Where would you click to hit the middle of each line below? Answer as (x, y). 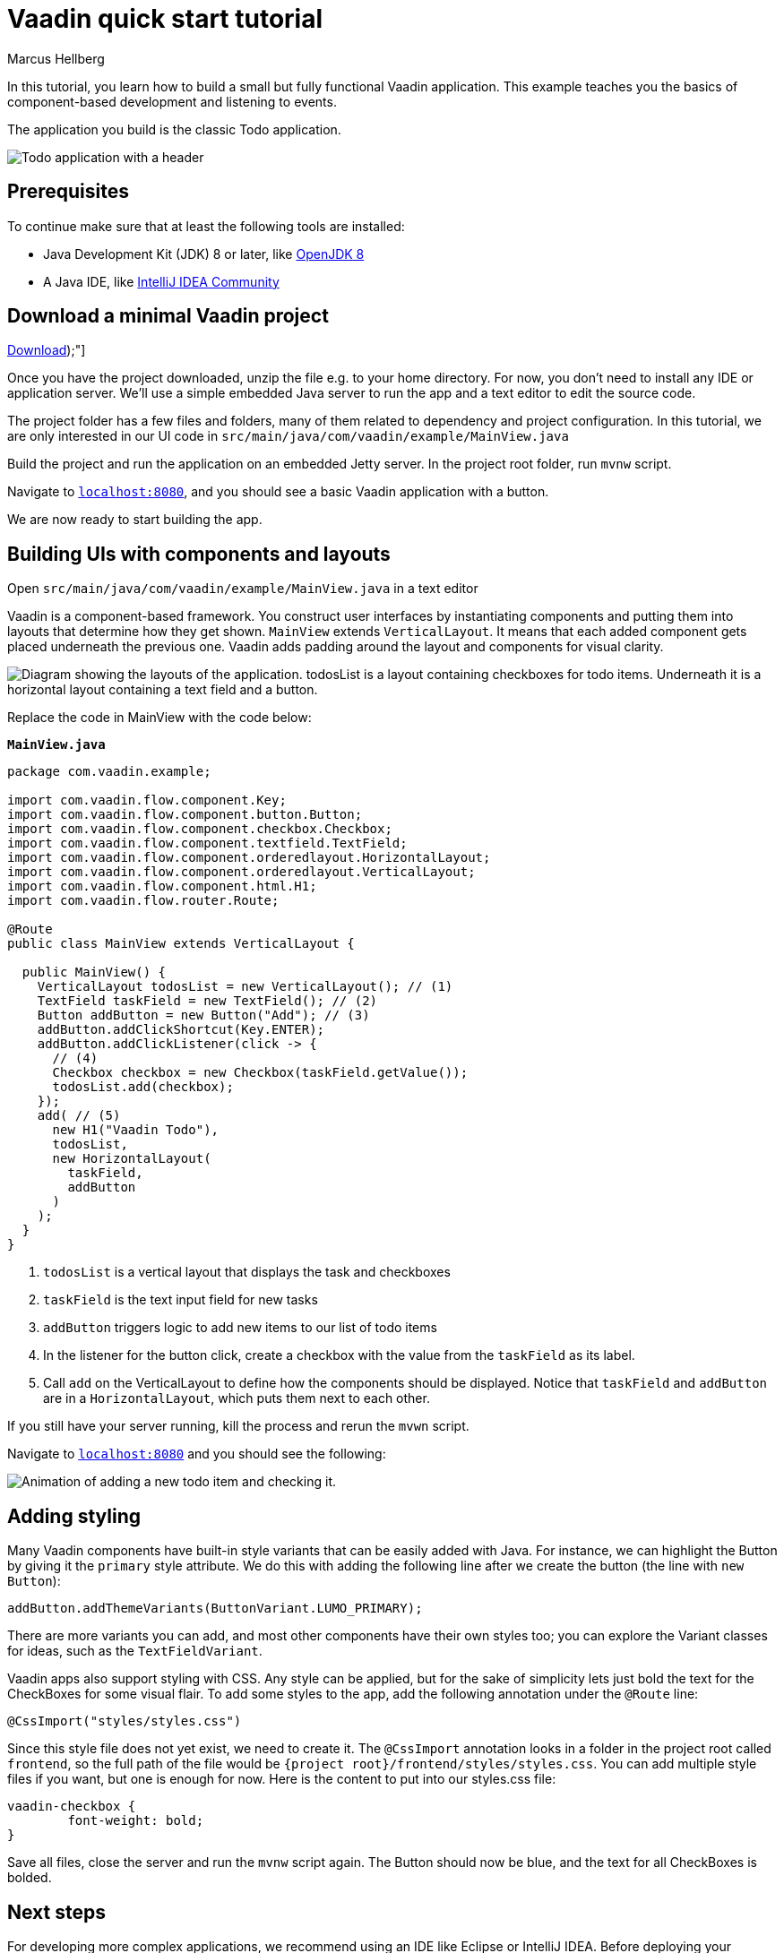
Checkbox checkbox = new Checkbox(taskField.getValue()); (260, 1073)
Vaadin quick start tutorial (165, 19)
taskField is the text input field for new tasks (181, 1300)
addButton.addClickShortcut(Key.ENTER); (181, 1030)
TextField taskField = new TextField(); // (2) (207, 1001)
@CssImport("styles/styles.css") (125, 1721)
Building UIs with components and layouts (199, 554)
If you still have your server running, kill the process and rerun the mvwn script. (238, 1426)
